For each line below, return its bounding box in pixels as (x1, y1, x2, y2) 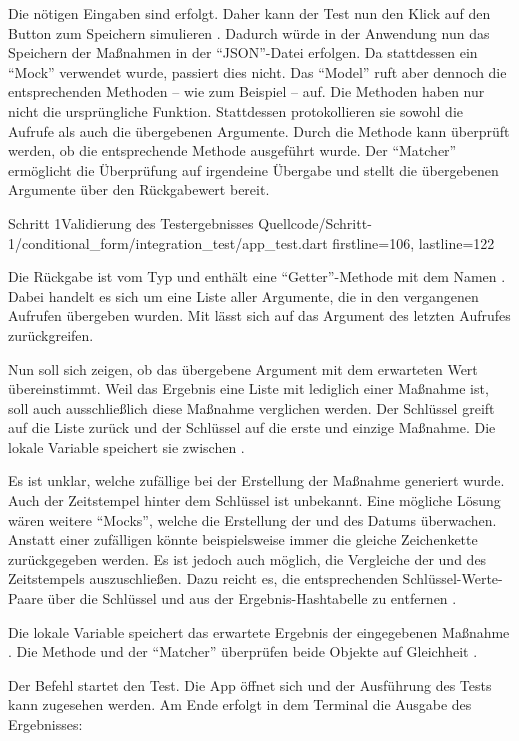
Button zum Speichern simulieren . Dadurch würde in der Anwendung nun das (8, 22, 490, 43)
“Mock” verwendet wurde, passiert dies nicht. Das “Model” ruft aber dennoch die (8, 61, 507, 82)
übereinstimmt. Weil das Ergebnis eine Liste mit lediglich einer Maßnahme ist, (8, 378, 489, 399)
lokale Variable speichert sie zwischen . (8, 436, 245, 457)
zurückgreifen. (8, 324, 94, 345)
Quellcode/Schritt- (258, 212, 372, 233)
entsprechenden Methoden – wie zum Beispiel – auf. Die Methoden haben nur (8, 81, 485, 102)
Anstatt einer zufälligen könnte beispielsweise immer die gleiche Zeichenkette (8, 529, 478, 550)
